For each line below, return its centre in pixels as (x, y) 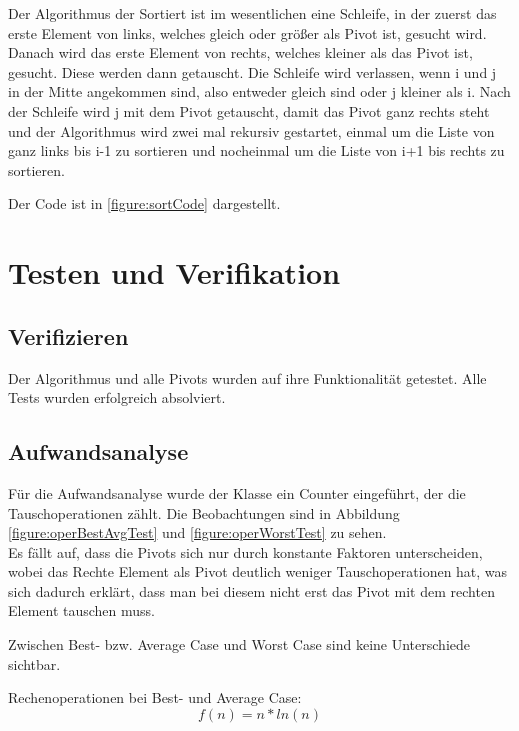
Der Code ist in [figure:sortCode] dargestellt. (144, 203)
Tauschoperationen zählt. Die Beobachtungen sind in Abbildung (204, 512)
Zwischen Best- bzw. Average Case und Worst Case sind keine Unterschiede (239, 644)
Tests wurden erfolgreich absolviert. (117, 397)
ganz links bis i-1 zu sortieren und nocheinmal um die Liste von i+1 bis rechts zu (256, 150)
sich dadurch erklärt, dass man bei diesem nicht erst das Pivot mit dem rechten (251, 590)
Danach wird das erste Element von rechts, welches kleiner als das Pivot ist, (240, 52)
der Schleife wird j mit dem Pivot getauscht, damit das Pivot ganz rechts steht (249, 110)
